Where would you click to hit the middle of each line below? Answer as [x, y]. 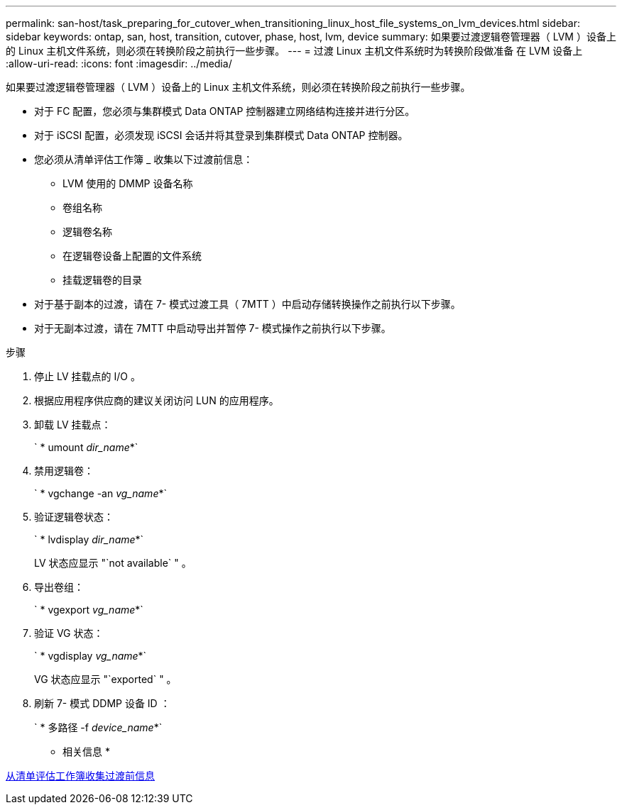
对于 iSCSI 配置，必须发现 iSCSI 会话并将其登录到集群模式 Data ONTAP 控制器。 [221, 135]
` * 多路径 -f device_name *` [98, 727]
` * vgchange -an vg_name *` [100, 493]
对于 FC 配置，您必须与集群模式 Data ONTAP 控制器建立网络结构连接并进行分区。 [225, 111]
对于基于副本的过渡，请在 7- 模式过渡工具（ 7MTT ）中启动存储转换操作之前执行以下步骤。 [247, 304]
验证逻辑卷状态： [74, 517]
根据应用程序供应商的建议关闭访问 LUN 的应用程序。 [157, 400]
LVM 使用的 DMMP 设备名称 [128, 183]
